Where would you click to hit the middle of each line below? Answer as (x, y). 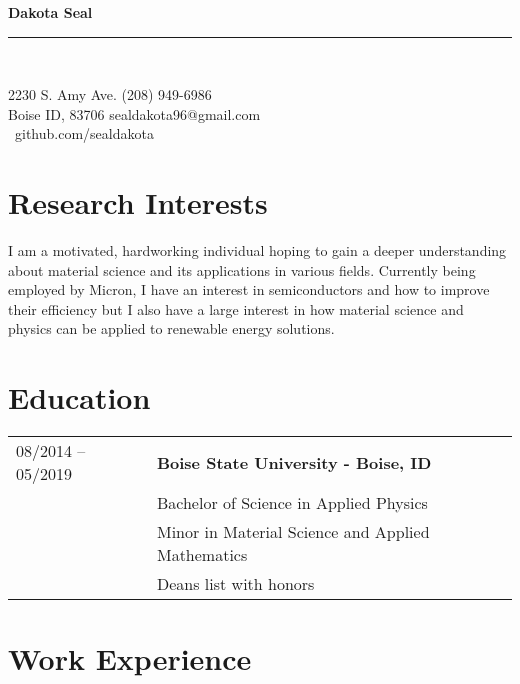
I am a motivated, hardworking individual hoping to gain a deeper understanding (257, 250)
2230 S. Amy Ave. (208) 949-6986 (110, 94)
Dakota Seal (50, 12)
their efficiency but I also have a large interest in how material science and (236, 308)
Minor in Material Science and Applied (293, 532)
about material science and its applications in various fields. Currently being (242, 269)
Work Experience (130, 658)
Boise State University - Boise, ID (294, 462)
